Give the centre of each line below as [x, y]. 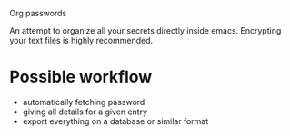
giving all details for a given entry [85, 112]
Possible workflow [81, 77]
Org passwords [38, 13]
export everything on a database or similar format [115, 121]
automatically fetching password [84, 102]
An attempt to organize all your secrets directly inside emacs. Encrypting [145, 30]
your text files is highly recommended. [81, 40]
